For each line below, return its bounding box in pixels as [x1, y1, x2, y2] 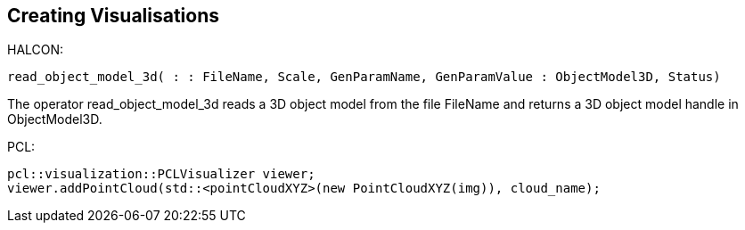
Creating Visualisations [7, 4, 220, 27]
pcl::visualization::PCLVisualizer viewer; [7, 167, 315, 182]
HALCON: [7, 42, 64, 58]
